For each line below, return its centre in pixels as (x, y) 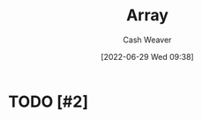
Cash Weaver (147, 40)
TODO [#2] (49, 101)
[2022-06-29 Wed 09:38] (147, 56)
